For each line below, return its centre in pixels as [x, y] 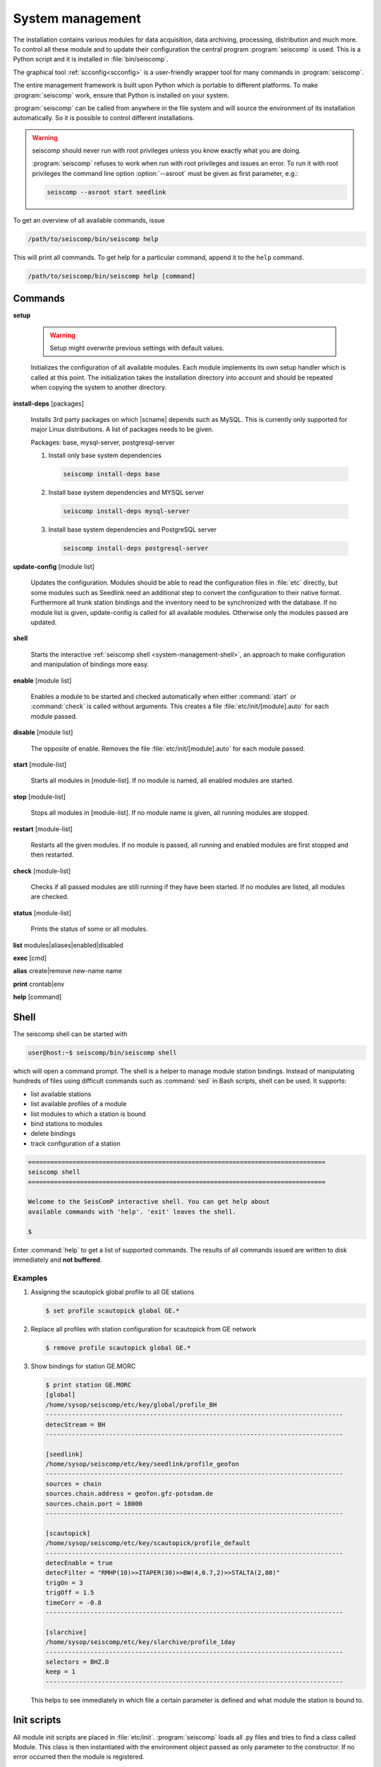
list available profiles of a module [79, 1104]
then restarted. [52, 855]
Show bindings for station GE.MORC [83, 1366]
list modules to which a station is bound [88, 1114]
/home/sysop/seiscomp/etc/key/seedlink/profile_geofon [142, 1464]
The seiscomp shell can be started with [70, 1034]
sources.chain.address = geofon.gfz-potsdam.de [129, 1494]
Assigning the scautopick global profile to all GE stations [113, 1292]
